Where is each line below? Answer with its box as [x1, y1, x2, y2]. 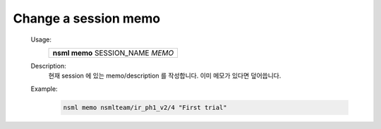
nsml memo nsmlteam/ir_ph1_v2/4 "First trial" [63, 103, 227, 111]
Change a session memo [13, 11, 161, 26]
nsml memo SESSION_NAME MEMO [52, 48, 174, 58]
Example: [30, 85, 58, 93]
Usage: [30, 35, 52, 44]
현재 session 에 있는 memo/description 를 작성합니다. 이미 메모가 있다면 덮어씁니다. [48, 71, 282, 80]
